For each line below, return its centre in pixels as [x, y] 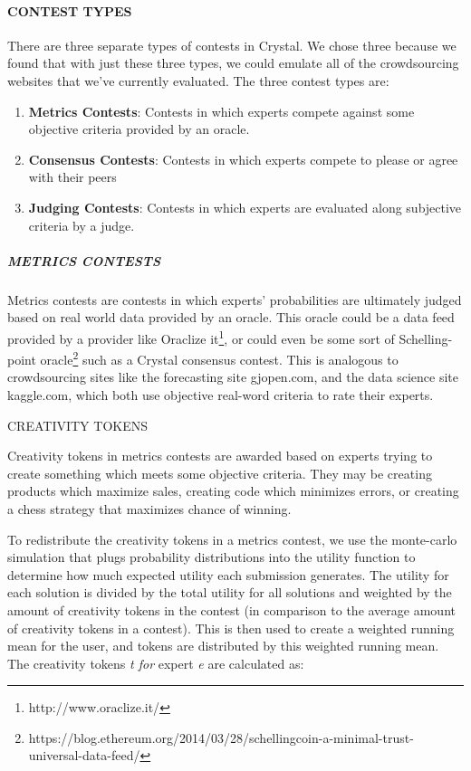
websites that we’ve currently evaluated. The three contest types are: [198, 80]
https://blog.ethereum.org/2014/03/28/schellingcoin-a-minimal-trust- [221, 737]
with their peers [72, 177]
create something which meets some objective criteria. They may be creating [220, 473]
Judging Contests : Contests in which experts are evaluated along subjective [245, 207]
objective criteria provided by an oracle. [139, 129]
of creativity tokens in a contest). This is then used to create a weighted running [231, 628]
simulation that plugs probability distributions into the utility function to [211, 557]
